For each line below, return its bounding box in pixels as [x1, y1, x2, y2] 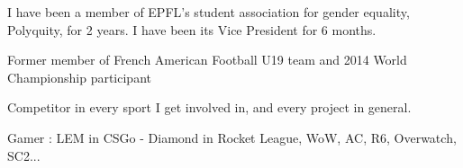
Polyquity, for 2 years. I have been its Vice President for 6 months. [7, 20, 377, 39]
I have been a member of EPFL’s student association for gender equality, [7, 3, 410, 21]
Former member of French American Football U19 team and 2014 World [7, 50, 407, 69]
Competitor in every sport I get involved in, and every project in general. [7, 98, 412, 117]
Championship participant [7, 67, 151, 86]
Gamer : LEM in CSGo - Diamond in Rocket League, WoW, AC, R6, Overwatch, [7, 128, 457, 146]
